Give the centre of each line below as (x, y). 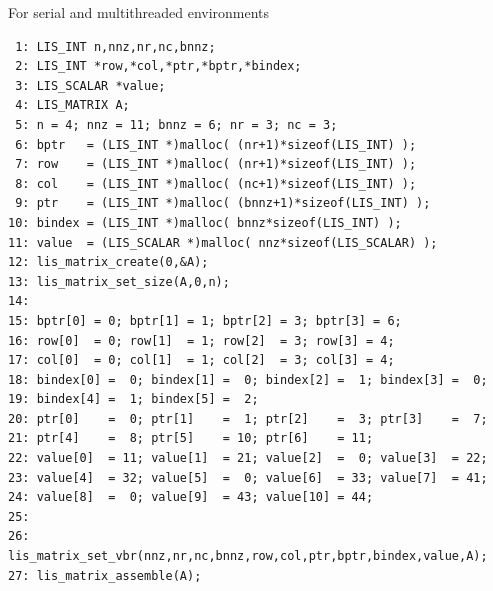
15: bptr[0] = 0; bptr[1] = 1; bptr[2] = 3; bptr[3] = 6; (205, 320)
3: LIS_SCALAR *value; (90, 85)
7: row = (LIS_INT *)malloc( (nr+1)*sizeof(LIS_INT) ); (216, 164)
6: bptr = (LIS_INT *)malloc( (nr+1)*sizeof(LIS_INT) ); (216, 144)
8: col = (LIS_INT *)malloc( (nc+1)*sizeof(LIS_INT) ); (216, 183)
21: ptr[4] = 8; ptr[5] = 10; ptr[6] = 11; (191, 438)
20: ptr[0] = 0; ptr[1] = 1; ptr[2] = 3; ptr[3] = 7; (248, 418)
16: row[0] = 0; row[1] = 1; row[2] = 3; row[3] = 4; (201, 340)
